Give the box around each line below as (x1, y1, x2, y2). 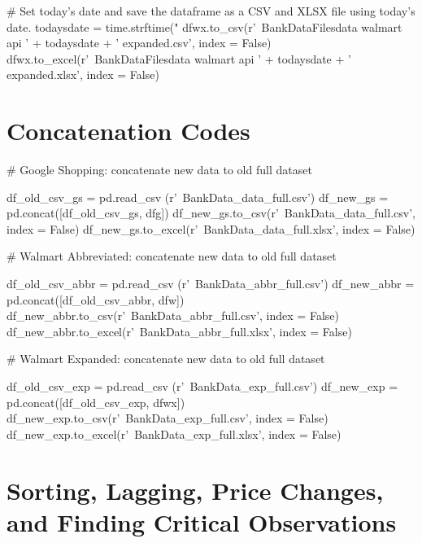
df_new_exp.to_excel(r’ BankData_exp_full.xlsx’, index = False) (7, 425, 342, 442)
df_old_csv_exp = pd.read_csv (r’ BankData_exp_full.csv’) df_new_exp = (7, 378, 398, 395)
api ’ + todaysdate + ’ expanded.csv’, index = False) (7, 34, 272, 51)
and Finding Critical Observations (7, 505, 397, 538)
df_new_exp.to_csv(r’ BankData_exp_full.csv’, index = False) (7, 409, 328, 427)
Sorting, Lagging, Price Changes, (7, 473, 384, 506)
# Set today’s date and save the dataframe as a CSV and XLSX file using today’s (7, 2, 415, 19)
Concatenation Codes (7, 114, 250, 147)
